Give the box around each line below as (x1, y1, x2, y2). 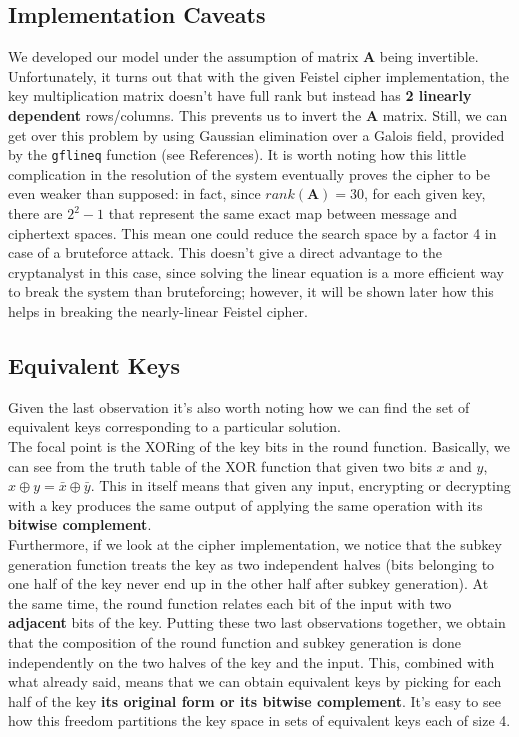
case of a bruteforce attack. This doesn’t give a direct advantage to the (8, 242, 442, 263)
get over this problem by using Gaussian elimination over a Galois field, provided (8, 124, 505, 145)
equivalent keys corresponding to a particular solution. (8, 416, 341, 437)
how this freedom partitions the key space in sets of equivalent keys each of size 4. (8, 710, 511, 731)
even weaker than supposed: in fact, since (8, 183, 261, 204)
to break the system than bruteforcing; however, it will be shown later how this (8, 281, 494, 302)
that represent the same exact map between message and (108, 203, 458, 224)
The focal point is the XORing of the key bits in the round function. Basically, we (8, 435, 510, 456)
